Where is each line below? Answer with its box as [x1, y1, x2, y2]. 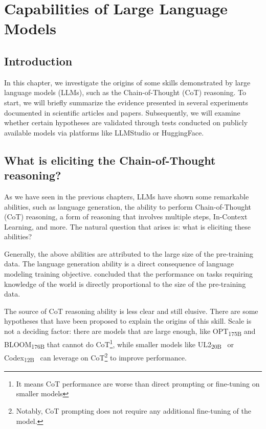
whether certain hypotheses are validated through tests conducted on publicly [4, 117, 248, 128]
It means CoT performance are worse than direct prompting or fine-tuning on [16, 378, 260, 389]
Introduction [4, 53, 73, 69]
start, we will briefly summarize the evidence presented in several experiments [4, 97, 248, 107]
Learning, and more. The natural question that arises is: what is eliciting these [4, 221, 251, 232]
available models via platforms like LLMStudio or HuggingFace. [4, 127, 204, 138]
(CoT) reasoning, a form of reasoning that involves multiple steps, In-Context [4, 211, 248, 222]
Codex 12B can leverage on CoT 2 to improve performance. [4, 350, 187, 364]
